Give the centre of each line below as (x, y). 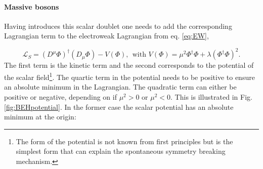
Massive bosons (32, 6)
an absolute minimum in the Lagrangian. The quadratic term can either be (120, 87)
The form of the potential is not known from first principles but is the (124, 141)
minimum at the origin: (40, 117)
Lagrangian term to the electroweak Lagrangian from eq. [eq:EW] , (106, 36)
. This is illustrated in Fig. (211, 96)
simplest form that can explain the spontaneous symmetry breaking (121, 151)
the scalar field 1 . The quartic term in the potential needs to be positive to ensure (129, 76)
